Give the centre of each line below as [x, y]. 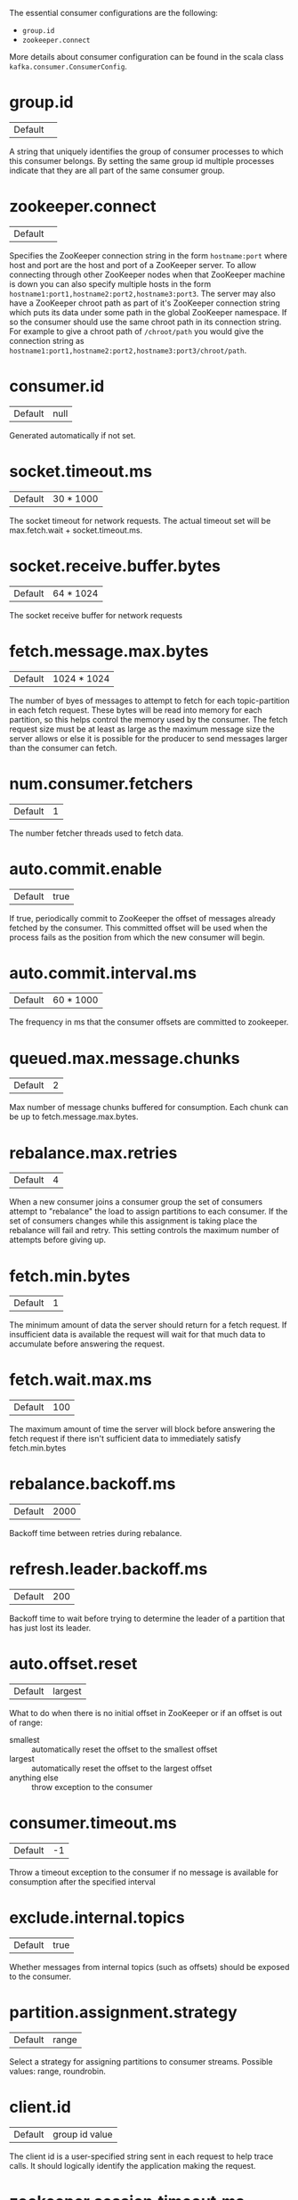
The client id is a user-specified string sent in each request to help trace [141, 2156]
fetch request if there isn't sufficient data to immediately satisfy [125, 1439]
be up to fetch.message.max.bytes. [74, 1116]
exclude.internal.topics [97, 1918]
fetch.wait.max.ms [81, 1380]
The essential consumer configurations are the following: [113, 13]
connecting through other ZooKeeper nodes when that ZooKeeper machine [147, 274]
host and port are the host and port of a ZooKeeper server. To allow [133, 265]
